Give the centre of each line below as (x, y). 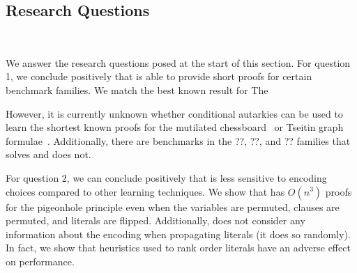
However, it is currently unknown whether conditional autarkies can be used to (174, 113)
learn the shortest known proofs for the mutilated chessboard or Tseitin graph (175, 127)
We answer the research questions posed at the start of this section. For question (178, 62)
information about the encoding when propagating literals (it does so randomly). (178, 234)
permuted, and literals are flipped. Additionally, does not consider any (155, 220)
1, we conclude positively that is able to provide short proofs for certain (159, 76)
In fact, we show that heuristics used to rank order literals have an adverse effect (178, 248)
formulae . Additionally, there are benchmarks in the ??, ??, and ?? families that (178, 140)
